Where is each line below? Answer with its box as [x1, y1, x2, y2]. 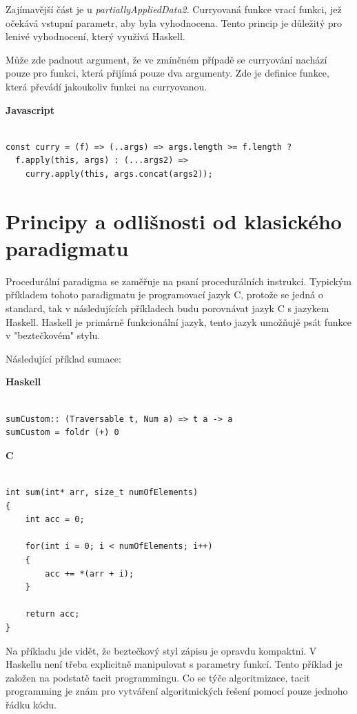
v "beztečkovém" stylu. [6, 328, 101, 342]
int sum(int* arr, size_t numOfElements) [6, 487, 198, 497]
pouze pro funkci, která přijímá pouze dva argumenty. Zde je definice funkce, [6, 66, 329, 80]
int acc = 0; [25, 514, 85, 525]
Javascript [6, 102, 54, 117]
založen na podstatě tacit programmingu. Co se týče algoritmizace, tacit [6, 670, 311, 684]
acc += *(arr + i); [45, 568, 134, 579]
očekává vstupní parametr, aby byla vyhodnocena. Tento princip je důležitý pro [6, 15, 342, 30]
